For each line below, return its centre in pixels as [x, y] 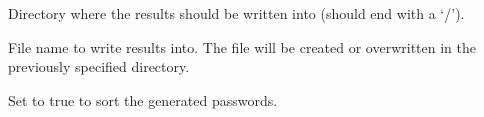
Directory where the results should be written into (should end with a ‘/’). [236, 13]
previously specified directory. [99, 66]
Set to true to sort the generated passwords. [143, 99]
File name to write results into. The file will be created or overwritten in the [242, 46]
